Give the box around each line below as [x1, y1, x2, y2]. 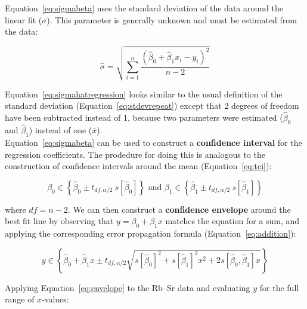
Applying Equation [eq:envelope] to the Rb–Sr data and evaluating [5, 281, 250, 293]
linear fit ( [5, 13, 42, 26]
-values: [42, 293, 69, 305]
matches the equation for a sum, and [165, 215, 300, 227]
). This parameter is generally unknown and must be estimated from [46, 13, 297, 26]
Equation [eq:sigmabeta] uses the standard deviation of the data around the [5, 2, 283, 14]
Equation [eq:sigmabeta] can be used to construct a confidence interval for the [5, 136, 302, 148]
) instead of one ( [29, 124, 92, 136]
